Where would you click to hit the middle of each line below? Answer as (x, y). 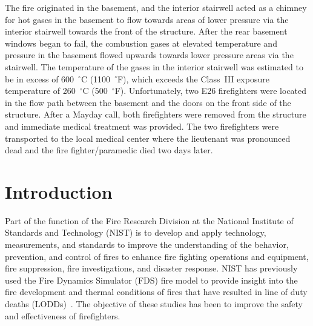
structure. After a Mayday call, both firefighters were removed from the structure (156, 114)
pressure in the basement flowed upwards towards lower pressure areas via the (149, 55)
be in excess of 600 (40, 78)
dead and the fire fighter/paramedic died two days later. (109, 150)
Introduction (59, 191)
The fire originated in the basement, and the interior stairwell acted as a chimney (156, 7)
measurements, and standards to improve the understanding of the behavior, (147, 244)
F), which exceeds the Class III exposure (193, 78)
